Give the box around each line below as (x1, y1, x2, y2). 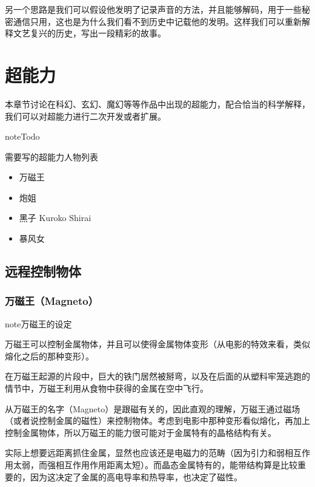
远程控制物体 (5, 262, 81, 281)
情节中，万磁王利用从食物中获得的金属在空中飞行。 (5, 382, 208, 395)
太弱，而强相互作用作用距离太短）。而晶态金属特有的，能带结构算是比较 (13, 458, 297, 471)
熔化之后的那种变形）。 (5, 349, 94, 362)
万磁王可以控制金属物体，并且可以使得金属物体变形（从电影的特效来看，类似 (5, 338, 310, 350)
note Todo (5, 130, 40, 143)
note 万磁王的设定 (5, 317, 72, 330)
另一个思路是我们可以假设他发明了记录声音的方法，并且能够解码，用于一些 (5, 3, 302, 15)
